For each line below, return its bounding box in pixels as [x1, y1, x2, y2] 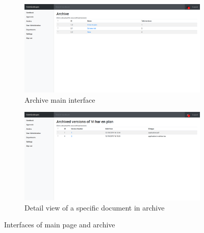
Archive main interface [24, 94, 95, 105]
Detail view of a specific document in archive [24, 202, 165, 213]
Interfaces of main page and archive [4, 219, 115, 230]
